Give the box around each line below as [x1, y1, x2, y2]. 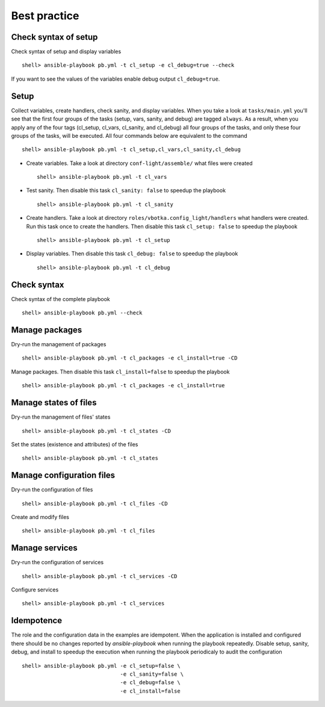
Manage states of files [11, 397, 97, 408]
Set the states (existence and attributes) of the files [11, 440, 138, 448]
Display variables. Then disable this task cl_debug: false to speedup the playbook [26, 250, 238, 257]
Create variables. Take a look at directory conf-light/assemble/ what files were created [26, 160, 253, 167]
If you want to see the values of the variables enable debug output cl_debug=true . [11, 75, 220, 83]
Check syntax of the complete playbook [11, 295, 111, 302]
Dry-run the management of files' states [11, 413, 111, 421]
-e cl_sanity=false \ [120, 670, 184, 677]
